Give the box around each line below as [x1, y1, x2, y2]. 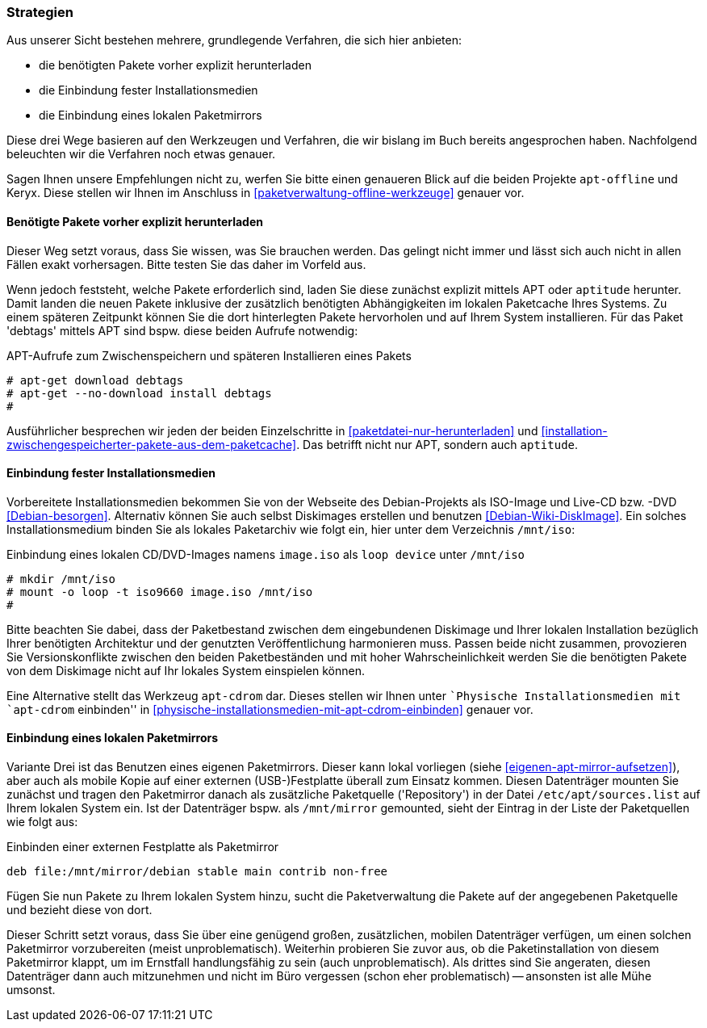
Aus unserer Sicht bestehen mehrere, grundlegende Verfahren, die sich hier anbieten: [6, 33, 462, 48]
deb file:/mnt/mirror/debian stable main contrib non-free [6, 865, 388, 879]
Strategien [6, 4, 73, 20]
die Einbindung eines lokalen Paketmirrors [39, 108, 262, 123]
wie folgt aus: [6, 815, 78, 829]
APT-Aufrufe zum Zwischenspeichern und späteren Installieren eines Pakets [6, 348, 412, 363]
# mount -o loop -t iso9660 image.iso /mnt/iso [6, 585, 313, 598]
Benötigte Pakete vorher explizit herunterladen [6, 214, 263, 229]
